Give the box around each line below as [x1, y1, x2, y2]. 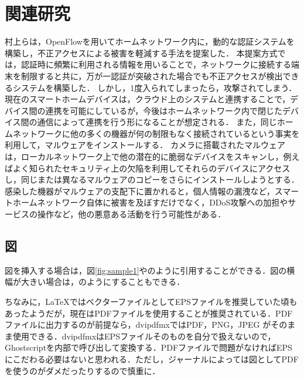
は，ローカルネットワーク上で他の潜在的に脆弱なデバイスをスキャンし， [5, 150, 283, 163]
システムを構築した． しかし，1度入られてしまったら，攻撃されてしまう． [12, 81, 297, 93]
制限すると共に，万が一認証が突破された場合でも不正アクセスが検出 [21, 69, 283, 82]
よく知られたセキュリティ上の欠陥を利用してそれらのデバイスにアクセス [12, 162, 291, 174]
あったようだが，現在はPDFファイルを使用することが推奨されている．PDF [5, 307, 293, 319]
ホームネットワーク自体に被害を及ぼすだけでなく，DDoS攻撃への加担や [12, 196, 288, 209]
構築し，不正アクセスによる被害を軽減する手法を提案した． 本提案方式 [5, 46, 278, 59]
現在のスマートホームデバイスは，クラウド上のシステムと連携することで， [5, 93, 291, 105]
